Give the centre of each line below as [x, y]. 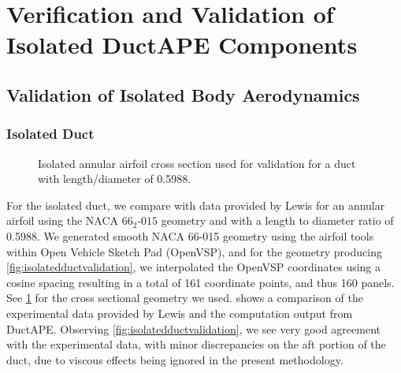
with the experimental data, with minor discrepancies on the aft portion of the [196, 344]
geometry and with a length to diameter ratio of [277, 220]
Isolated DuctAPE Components [182, 45]
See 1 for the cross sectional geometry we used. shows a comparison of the [185, 298]
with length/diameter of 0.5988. [115, 179]
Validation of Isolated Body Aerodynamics [183, 94]
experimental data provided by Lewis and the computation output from [180, 313]
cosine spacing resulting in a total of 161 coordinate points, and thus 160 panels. [200, 282]
